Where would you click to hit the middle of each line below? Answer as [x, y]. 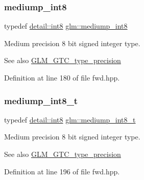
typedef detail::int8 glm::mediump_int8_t [70, 119]
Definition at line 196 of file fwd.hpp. [62, 171]
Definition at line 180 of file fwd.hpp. [62, 77]
